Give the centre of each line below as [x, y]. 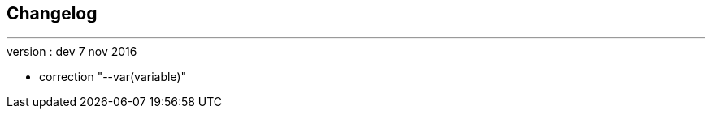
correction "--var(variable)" [113, 77]
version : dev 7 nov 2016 [72, 52]
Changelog [52, 13]
